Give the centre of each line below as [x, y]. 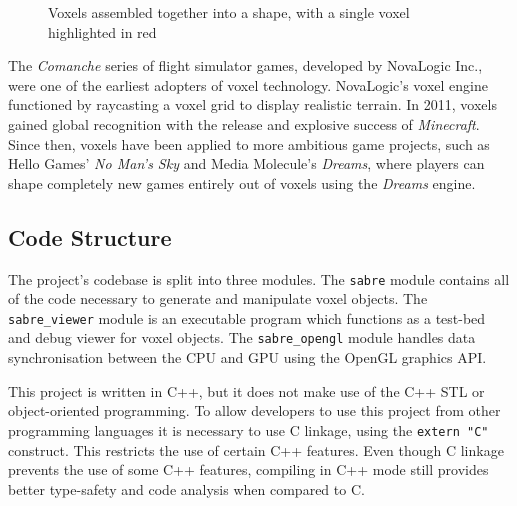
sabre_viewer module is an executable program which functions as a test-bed [247, 317]
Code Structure [90, 236]
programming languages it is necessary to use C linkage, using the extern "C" [248, 429]
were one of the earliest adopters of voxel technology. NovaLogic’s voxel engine [248, 84]
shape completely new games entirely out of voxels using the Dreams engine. [242, 182]
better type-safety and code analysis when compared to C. [186, 488]
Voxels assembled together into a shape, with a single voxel [229, 12]
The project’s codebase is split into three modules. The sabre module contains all [259, 278]
